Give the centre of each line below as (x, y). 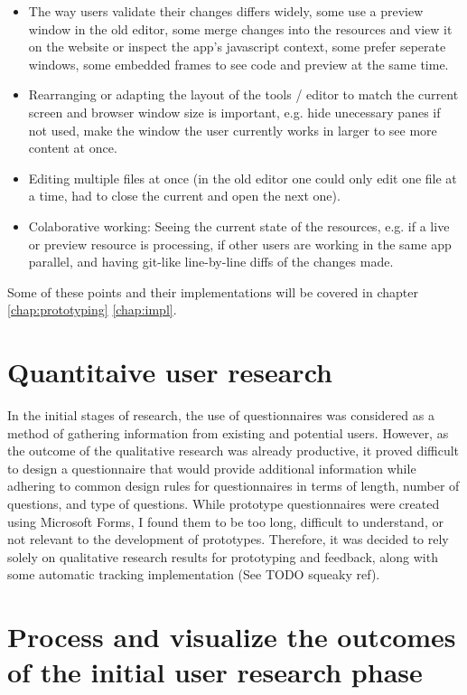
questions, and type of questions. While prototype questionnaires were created (224, 503)
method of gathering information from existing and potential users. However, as (228, 432)
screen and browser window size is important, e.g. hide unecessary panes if (234, 112)
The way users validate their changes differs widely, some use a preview (226, 11)
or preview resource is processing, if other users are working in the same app (240, 244)
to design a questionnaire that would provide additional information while (212, 468)
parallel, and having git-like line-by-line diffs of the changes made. (211, 262)
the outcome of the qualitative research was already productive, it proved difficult (233, 451)
